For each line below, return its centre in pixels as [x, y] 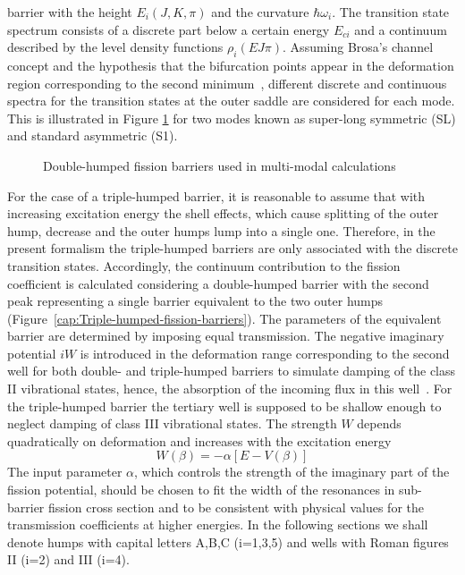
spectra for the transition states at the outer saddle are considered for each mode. [231, 101]
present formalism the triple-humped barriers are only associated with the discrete [232, 248]
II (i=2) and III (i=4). [68, 559]
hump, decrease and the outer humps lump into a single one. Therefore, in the [221, 230]
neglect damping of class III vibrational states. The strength [172, 423]
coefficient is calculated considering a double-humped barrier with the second [218, 283]
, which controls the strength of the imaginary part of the [292, 472]
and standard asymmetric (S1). [93, 135]
